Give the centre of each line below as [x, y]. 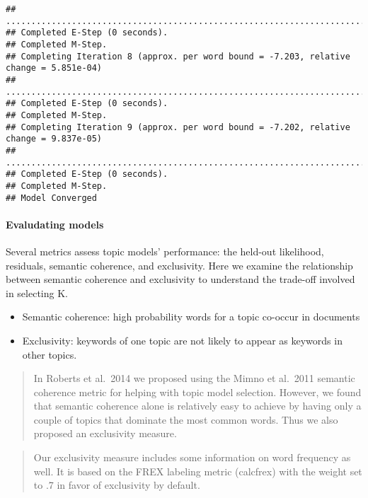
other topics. [50, 354]
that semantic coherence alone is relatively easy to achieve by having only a [197, 406]
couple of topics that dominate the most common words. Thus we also [186, 419]
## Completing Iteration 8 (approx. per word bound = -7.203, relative [178, 56]
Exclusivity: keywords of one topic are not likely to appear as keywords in [182, 340]
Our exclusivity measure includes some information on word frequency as [192, 457]
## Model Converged [51, 198]
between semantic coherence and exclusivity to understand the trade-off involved [180, 279]
